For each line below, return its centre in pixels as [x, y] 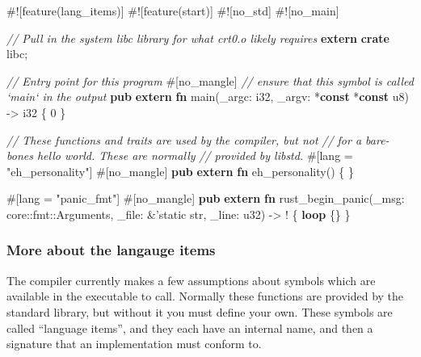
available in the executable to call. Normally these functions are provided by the [205, 296]
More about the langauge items [111, 250]
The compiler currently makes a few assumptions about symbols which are [191, 280]
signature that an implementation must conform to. [134, 344]
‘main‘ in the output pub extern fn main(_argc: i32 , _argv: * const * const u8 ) [208, 97]
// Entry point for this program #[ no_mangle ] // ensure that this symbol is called [210, 80]
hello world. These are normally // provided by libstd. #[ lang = [195, 155]
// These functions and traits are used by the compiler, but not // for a [184, 139]
